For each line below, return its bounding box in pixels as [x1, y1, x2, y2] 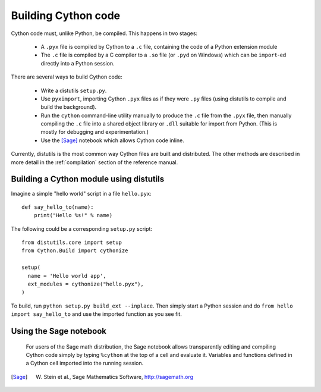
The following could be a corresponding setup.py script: [11, 225, 153, 232]
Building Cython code [11, 9, 121, 22]
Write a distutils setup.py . [40, 87, 107, 94]
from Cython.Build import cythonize [21, 247, 128, 254]
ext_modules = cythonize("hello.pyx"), [27, 281, 144, 288]
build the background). [40, 104, 97, 111]
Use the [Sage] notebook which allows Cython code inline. [40, 137, 184, 144]
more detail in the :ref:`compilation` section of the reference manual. [11, 158, 178, 166]
